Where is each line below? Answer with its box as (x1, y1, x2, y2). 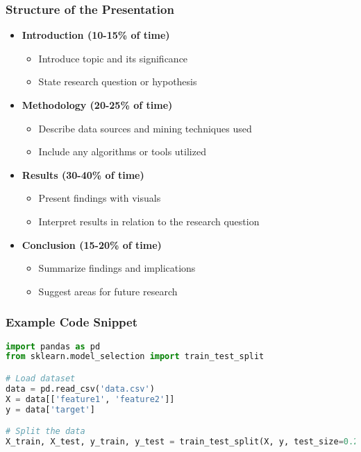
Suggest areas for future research (38, 284, 178, 298)
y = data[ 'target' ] (6, 404, 95, 415)
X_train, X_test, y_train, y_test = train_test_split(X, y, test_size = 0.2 (6, 437, 359, 446)
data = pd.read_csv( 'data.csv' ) (6, 383, 155, 394)
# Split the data (6, 426, 85, 437)
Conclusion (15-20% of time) (22, 237, 162, 252)
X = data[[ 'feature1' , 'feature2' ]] (6, 394, 175, 404)
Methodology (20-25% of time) (22, 98, 173, 112)
